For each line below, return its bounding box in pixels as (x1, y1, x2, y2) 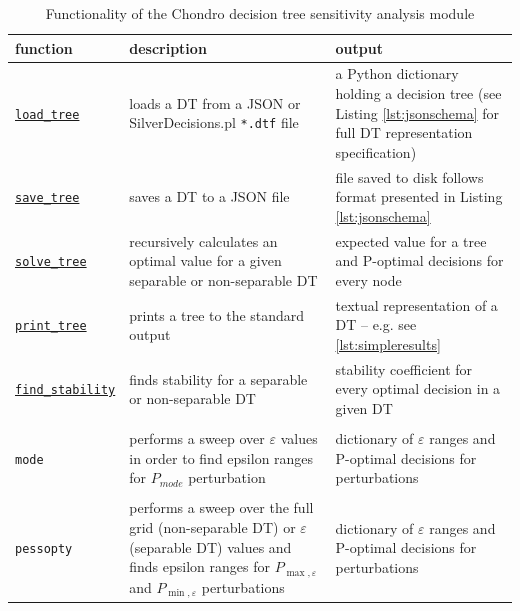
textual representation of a (335, 294, 498, 315)
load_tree (15, 107, 80, 122)
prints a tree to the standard (129, 304, 305, 325)
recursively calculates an (129, 230, 278, 251)
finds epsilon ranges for (129, 556, 270, 577)
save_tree (15, 191, 80, 206)
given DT (335, 397, 393, 418)
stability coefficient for (335, 358, 473, 379)
